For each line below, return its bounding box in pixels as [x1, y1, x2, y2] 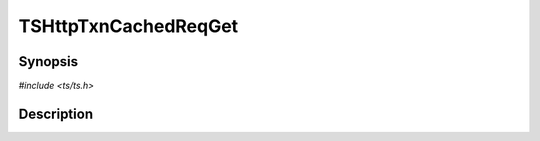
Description [18, 105, 94, 122]
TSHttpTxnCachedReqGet [18, 15, 239, 37]
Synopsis [18, 53, 79, 70]
